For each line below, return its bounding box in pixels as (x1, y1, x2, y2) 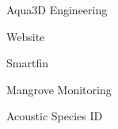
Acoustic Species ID (6, 108, 103, 124)
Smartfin (6, 55, 48, 71)
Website (6, 28, 45, 44)
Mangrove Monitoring (6, 81, 112, 97)
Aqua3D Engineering (6, 2, 108, 17)
